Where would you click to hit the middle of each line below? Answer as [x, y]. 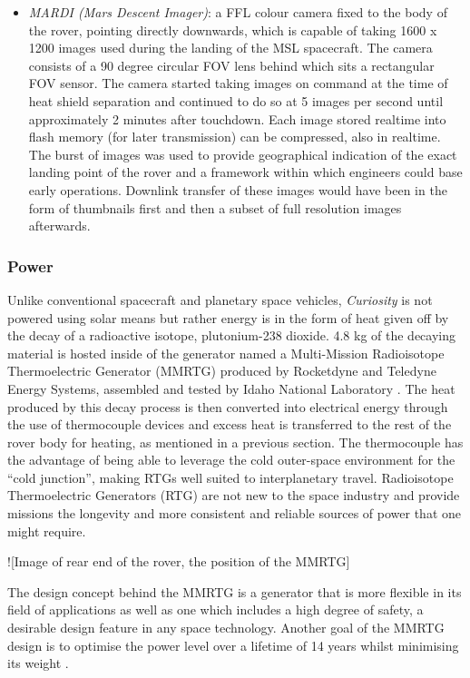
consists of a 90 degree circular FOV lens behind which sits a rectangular [231, 65]
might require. [47, 531]
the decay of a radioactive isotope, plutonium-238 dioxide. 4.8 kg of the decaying [232, 335]
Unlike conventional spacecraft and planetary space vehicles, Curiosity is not [220, 299]
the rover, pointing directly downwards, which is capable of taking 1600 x [233, 29]
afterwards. [59, 226]
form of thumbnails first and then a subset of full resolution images [215, 207]
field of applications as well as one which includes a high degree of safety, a [215, 609]
